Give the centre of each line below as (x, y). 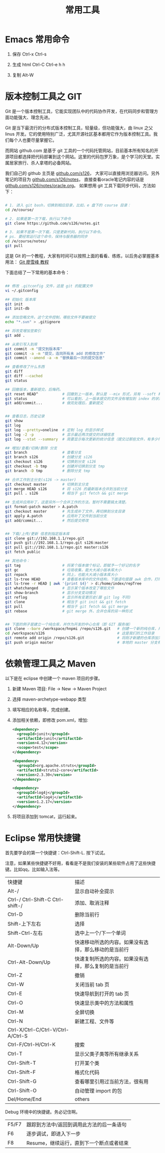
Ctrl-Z (15, 975)
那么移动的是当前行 (107, 950)
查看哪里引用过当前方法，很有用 (111, 1081)
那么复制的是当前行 (107, 966)
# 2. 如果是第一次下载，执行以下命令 (38, 219)
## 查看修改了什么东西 (25, 367)
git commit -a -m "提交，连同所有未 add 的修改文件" (55, 353)
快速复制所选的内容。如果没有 (109, 958)
